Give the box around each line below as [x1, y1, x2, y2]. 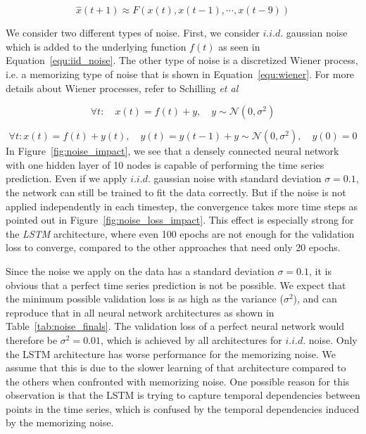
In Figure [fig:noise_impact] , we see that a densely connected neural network [6, 143, 339, 158]
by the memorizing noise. [6, 415, 114, 430]
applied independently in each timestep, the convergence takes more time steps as [6, 198, 358, 213]
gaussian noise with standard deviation [153, 171, 322, 186]
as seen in [218, 39, 260, 53]
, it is [309, 263, 332, 278]
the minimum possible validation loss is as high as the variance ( [6, 291, 284, 306]
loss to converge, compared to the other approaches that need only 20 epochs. [6, 240, 341, 255]
